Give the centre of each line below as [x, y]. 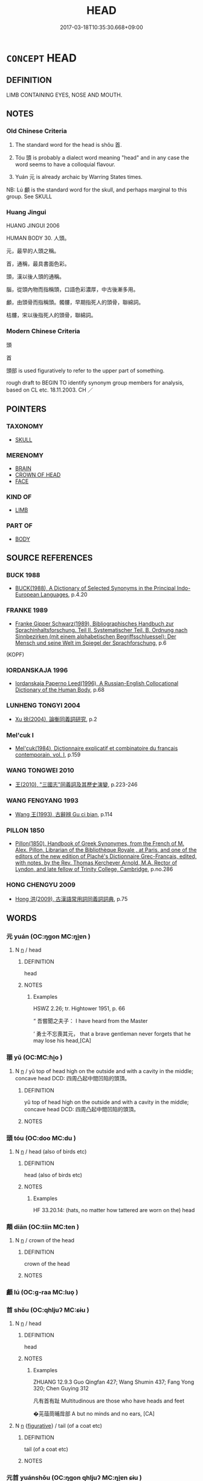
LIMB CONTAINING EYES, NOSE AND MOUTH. [64, 95]
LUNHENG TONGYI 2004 [43, 705]
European [27, 595]
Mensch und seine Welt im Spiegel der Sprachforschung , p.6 [91, 643]
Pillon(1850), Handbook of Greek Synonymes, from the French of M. [100, 844]
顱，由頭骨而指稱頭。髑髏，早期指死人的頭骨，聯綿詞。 [75, 302]
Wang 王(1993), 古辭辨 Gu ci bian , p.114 [64, 815]
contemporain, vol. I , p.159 [48, 755]
